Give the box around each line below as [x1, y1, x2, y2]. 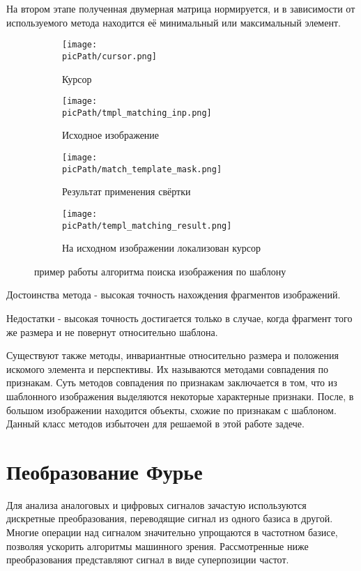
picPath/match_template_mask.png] [62, 164, 222, 174]
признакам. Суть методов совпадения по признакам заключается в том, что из [6, 375, 337, 390]
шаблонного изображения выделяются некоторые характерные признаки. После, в [6, 388, 354, 403]
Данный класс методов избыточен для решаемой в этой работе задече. [6, 416, 305, 431]
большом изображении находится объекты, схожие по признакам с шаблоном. [6, 402, 337, 417]
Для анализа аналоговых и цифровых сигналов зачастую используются [6, 497, 307, 512]
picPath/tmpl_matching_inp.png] [62, 107, 212, 118]
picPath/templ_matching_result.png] [62, 220, 232, 231]
